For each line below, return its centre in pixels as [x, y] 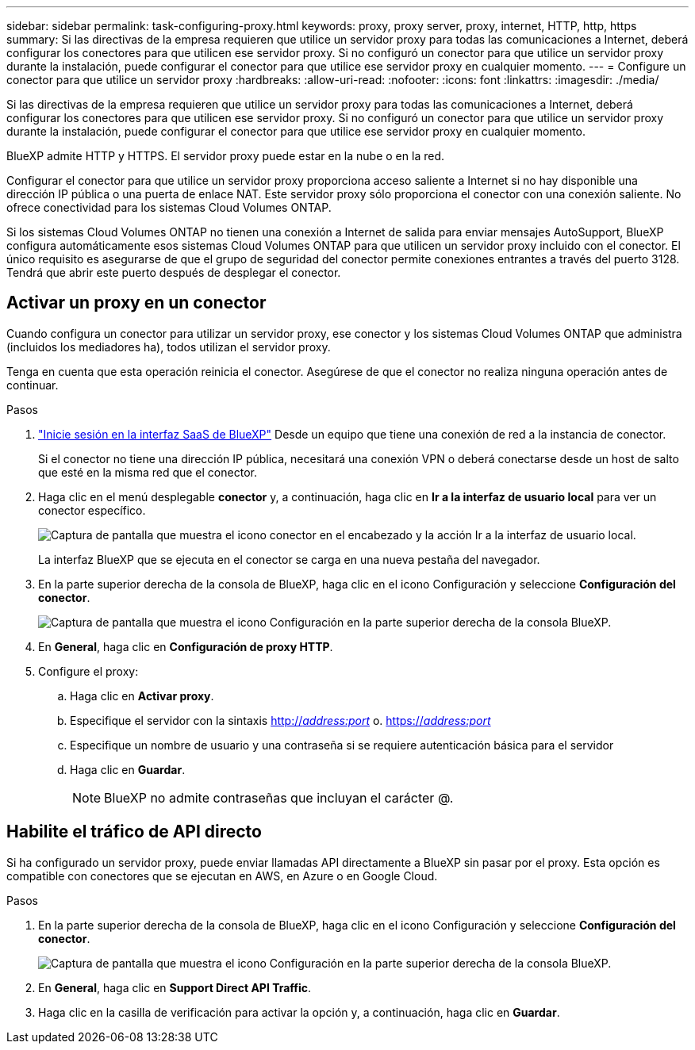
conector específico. [92, 510]
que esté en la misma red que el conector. [148, 472]
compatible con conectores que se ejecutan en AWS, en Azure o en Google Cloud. [222, 876]
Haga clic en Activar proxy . [142, 696]
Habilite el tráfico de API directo [134, 832]
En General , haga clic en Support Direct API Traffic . [175, 987]
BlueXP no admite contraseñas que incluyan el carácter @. [279, 797]
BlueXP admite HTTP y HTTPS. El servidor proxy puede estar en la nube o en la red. [225, 156]
